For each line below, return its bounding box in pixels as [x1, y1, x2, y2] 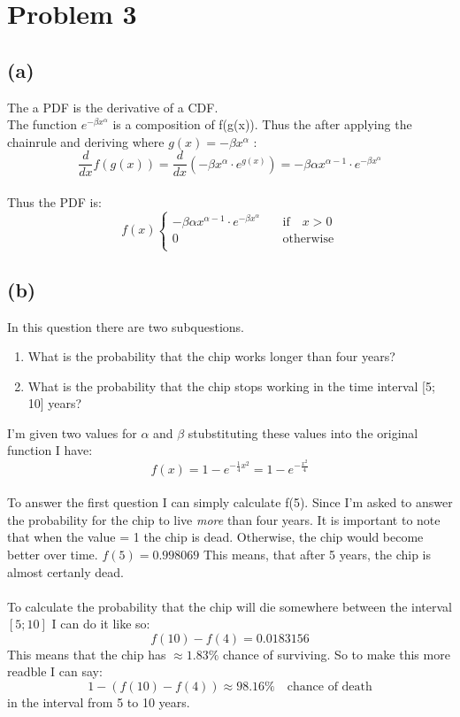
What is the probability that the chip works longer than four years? [27, 347, 395, 366]
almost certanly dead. [7, 562, 124, 581]
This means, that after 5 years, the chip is [203, 544, 431, 563]
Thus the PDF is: [7, 193, 102, 212]
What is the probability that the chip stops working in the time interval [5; [27, 376, 435, 395]
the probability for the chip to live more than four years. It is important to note [7, 510, 441, 528]
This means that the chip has [7, 644, 166, 663]
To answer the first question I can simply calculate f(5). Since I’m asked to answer [7, 493, 453, 512]
